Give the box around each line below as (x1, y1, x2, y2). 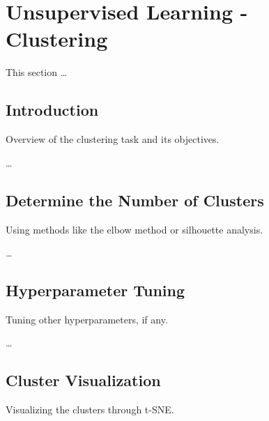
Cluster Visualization (6, 369, 161, 391)
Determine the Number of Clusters (6, 189, 264, 210)
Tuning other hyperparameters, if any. (6, 312, 168, 326)
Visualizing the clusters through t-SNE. (6, 402, 174, 417)
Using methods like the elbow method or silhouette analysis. (6, 222, 263, 236)
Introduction (6, 99, 99, 121)
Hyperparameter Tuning (6, 280, 185, 301)
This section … (6, 65, 68, 79)
